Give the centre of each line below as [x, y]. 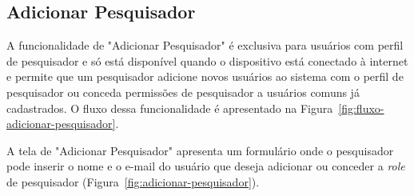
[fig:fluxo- [361, 108]
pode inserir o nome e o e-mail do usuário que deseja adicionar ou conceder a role [206, 166]
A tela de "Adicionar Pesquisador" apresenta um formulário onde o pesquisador [200, 150]
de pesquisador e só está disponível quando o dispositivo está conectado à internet [207, 60]
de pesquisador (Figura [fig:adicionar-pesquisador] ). [133, 181]
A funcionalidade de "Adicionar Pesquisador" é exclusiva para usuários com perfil [205, 45]
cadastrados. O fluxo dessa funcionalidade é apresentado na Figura [170, 108]
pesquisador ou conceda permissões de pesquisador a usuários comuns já [183, 92]
